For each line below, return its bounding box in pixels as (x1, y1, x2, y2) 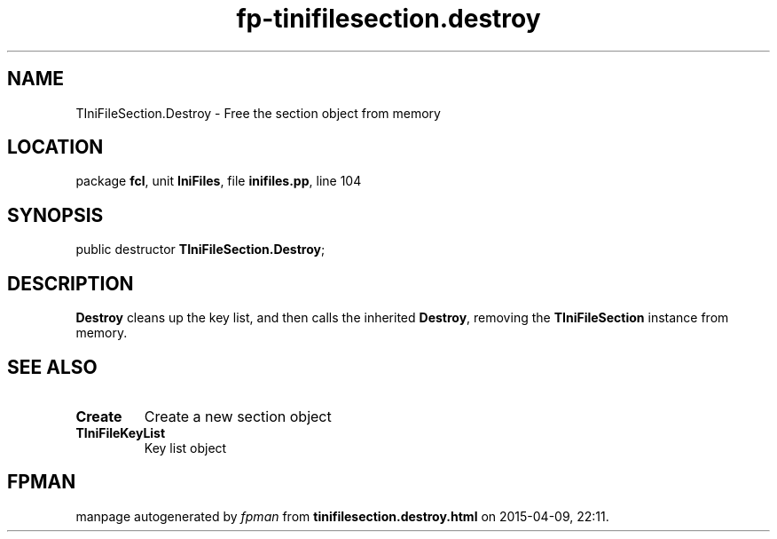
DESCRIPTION (7, 272, 134, 295)
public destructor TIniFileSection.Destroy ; (75, 242, 326, 258)
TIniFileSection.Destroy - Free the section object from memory (75, 105, 441, 121)
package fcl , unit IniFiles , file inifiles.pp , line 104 (75, 173, 362, 189)
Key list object (144, 440, 227, 456)
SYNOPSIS (7, 203, 104, 226)
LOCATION (7, 136, 104, 159)
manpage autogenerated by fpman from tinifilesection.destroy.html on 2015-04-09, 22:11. (75, 508, 609, 524)
